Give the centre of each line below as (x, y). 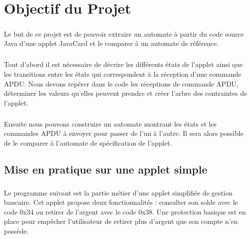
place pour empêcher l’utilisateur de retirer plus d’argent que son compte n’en (121, 221)
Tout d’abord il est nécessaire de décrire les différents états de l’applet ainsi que (123, 64)
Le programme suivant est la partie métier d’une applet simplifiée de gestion (118, 192)
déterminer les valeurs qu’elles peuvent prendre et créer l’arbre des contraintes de (125, 93)
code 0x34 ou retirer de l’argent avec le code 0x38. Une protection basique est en (125, 211)
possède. (16, 230)
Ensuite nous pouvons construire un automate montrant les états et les (110, 123)
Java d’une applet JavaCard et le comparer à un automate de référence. (111, 43)
